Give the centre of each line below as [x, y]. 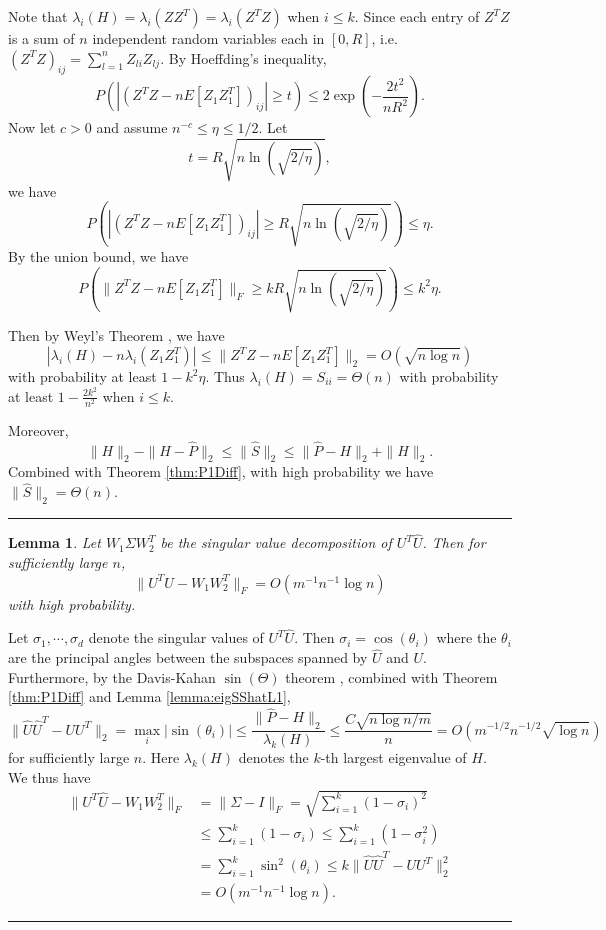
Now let [32, 127]
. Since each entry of [417, 16]
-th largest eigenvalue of [393, 757]
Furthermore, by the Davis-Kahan [112, 676]
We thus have [49, 776]
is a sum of [41, 38]
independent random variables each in [208, 38]
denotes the [273, 757]
